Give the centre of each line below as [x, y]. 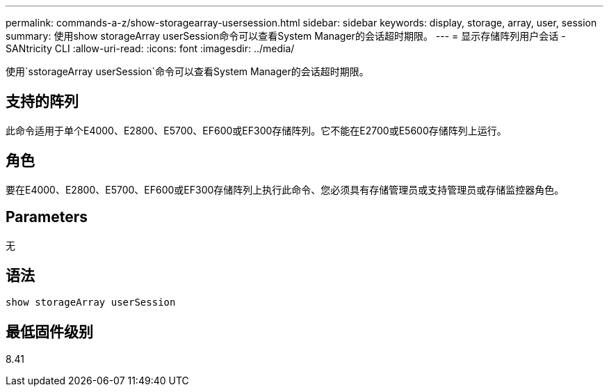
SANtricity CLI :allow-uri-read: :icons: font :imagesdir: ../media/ [150, 48]
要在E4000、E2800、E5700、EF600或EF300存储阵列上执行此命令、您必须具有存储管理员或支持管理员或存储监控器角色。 [285, 189]
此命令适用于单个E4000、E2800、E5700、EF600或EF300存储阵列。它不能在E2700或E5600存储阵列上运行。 [256, 130]
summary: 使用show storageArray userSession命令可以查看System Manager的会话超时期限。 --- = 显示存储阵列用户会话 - [286, 36]
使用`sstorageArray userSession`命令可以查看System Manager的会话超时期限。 [187, 71]
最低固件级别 [49, 331]
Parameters [47, 217]
